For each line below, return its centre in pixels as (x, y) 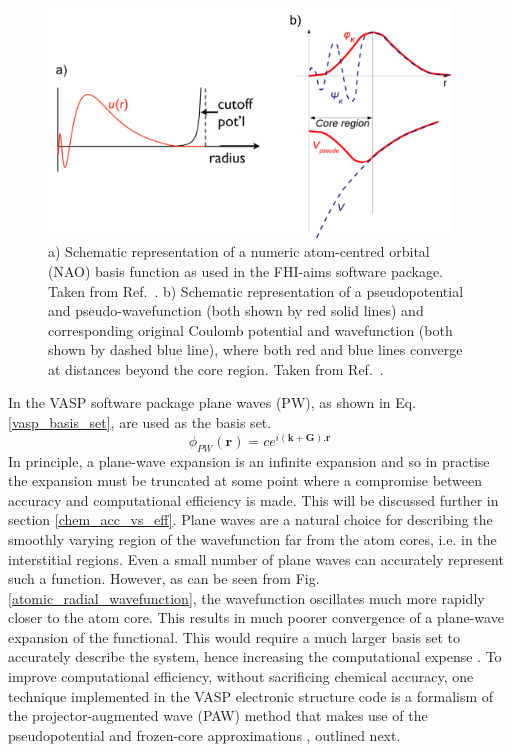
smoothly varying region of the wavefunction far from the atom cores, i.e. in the (252, 538)
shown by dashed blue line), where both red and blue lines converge (255, 349)
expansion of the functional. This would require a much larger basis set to (234, 636)
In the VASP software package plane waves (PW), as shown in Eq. (212, 402)
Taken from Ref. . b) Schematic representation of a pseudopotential (256, 290)
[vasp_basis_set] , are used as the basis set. (140, 422)
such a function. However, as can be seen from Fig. (164, 578)
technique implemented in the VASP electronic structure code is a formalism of (251, 695)
